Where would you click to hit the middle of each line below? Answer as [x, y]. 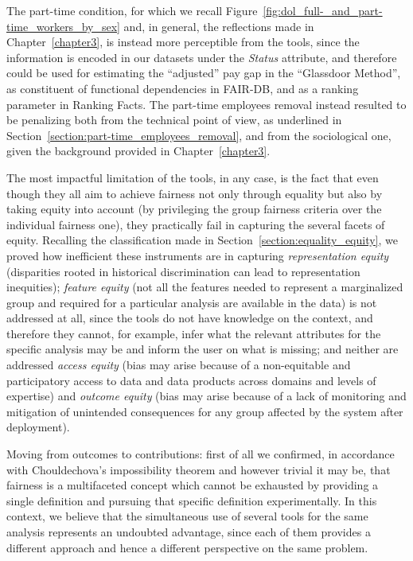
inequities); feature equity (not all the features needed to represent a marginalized [205, 287]
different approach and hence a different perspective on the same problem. [187, 547]
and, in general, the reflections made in [219, 26]
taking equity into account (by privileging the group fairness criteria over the [194, 209]
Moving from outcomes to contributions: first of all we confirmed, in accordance [201, 454]
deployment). [38, 427]
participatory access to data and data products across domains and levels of [191, 380]
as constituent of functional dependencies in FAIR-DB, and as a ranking [183, 88]
